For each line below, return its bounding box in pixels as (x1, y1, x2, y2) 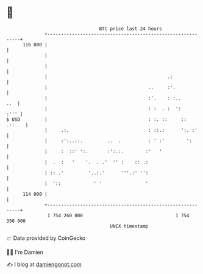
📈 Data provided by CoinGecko (6, 234, 86, 242)
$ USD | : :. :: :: (6, 116, 187, 123)
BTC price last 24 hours (99, 26, 163, 32)
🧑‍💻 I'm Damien (6, 248, 44, 256)
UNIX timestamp (110, 223, 149, 229)
